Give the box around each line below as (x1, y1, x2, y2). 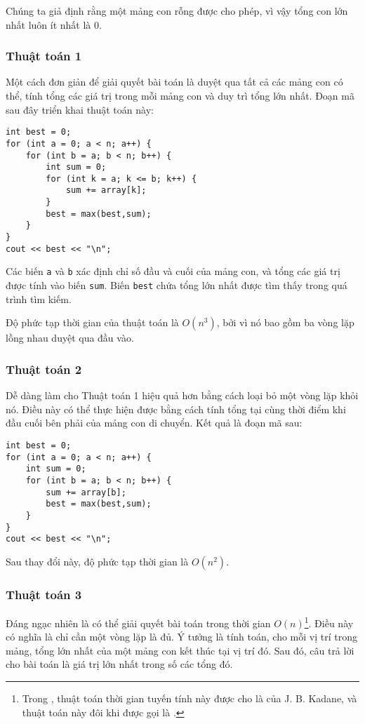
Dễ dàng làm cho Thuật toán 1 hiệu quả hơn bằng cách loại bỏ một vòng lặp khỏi (6, 388, 359, 403)
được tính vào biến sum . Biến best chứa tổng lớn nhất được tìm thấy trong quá (6, 278, 347, 293)
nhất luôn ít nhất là (6, 17, 91, 32)
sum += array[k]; (65, 185, 147, 196)
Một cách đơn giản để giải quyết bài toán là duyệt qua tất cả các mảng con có (6, 74, 343, 89)
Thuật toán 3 (6, 585, 82, 603)
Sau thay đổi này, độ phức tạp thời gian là (6, 554, 189, 568)
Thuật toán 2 (6, 360, 82, 377)
